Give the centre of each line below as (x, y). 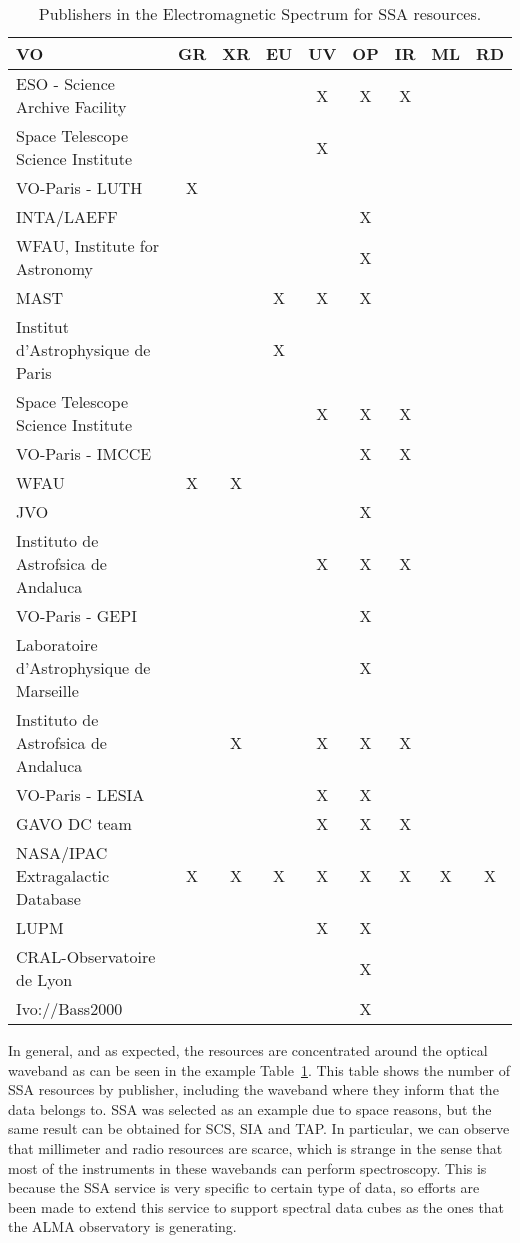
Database (48, 898)
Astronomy (55, 268)
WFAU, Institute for (88, 245)
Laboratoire (57, 644)
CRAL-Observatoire (86, 956)
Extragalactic (63, 875)
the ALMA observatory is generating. (122, 1226)
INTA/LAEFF (67, 216)
